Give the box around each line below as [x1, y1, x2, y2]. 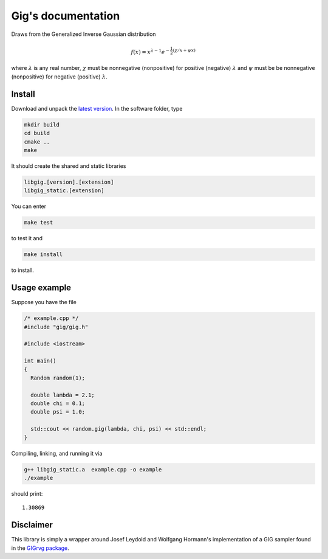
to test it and [11, 235, 43, 242]
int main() [24, 358, 56, 364]
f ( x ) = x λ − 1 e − [131, 47, 170, 56]
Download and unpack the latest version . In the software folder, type [11, 105, 183, 112]
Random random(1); [30, 374, 85, 381]
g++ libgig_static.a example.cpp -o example [24, 466, 162, 473]
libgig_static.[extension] [24, 187, 104, 194]
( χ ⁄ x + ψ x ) [173, 47, 196, 54]
